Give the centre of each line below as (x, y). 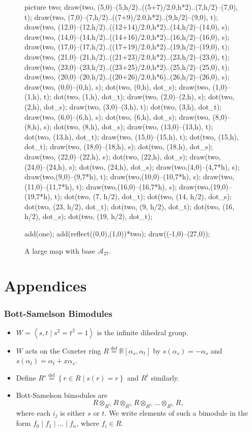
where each (33, 412)
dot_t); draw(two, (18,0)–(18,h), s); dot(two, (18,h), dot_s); (119, 146)
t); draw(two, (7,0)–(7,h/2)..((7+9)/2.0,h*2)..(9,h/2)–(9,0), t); (121, 17)
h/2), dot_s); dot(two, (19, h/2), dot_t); (89, 216)
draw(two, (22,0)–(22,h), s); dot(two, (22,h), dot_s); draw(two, (123, 156)
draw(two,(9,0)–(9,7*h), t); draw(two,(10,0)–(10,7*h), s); (113, 177)
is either (73, 412)
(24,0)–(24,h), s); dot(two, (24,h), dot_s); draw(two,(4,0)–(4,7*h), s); (132, 166)
